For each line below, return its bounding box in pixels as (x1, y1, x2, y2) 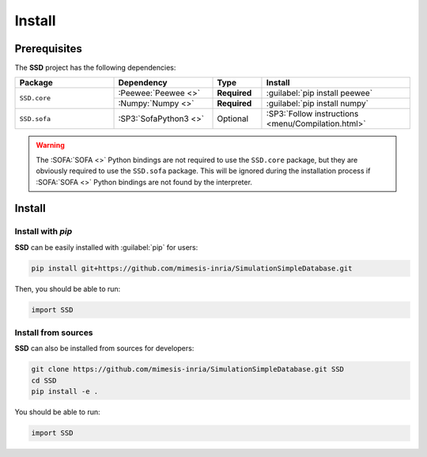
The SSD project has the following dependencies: (14, 63, 176, 73)
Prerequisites (14, 42, 82, 55)
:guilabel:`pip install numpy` (266, 98, 369, 109)
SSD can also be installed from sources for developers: (14, 344, 195, 353)
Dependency (118, 77, 168, 89)
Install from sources (14, 327, 94, 338)
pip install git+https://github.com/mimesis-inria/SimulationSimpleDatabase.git (31, 263, 353, 273)
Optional (217, 113, 249, 124)
